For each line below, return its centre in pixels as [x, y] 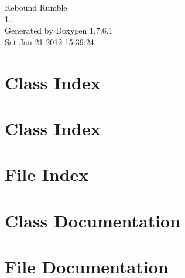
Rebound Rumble [36, 7]
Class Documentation [93, 220]
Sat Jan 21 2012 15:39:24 [49, 41]
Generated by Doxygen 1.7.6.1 [59, 30]
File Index [47, 174]
